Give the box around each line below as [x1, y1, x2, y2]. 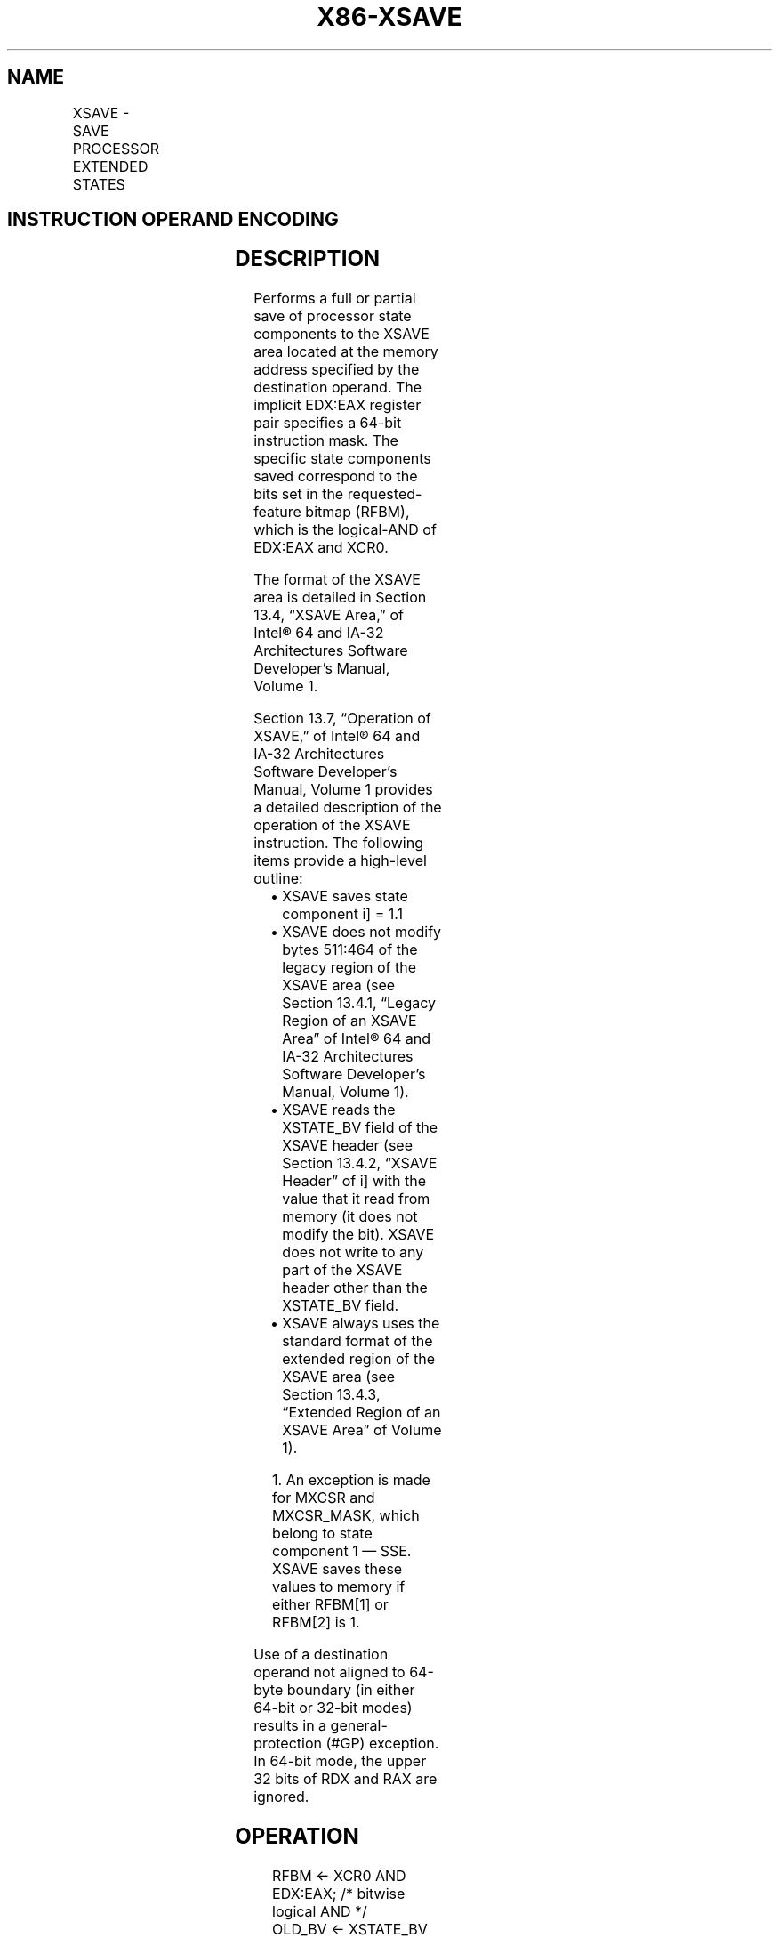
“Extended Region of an [282, 1403, 441, 1422]
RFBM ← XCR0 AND [272, 1867, 406, 1886]
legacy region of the [282, 958, 417, 977]
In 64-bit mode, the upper [253, 1752, 427, 1771]
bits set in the [253, 485, 344, 504]
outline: [253, 869, 303, 888]
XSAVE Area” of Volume [282, 1421, 442, 1440]
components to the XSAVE [253, 325, 430, 343]
